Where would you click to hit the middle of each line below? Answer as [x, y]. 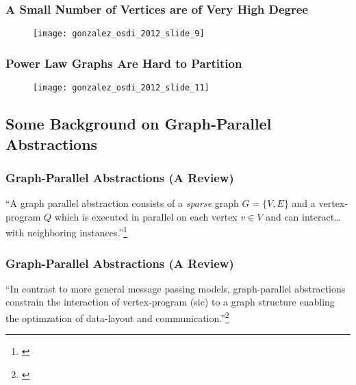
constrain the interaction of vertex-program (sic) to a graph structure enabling [170, 302]
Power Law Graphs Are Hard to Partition [124, 63]
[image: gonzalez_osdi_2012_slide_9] [119, 34]
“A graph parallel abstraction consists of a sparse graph [122, 203]
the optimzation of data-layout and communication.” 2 [117, 316]
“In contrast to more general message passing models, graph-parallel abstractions [176, 288]
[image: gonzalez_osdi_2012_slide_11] [121, 88]
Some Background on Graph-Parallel [139, 124]
